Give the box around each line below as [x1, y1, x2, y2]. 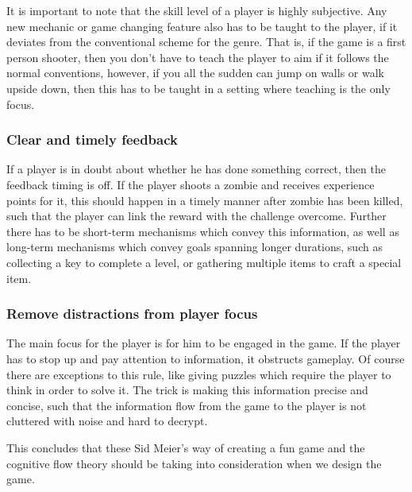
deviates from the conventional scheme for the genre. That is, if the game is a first [6, 33, 406, 50]
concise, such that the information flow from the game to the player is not [6, 397, 367, 413]
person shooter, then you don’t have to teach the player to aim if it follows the [6, 48, 389, 65]
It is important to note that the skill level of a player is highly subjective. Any [6, 2, 387, 18]
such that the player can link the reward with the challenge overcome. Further [6, 207, 387, 224]
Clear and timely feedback [6, 130, 178, 149]
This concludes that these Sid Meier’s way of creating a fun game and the [6, 439, 365, 455]
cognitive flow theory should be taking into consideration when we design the [6, 455, 382, 471]
